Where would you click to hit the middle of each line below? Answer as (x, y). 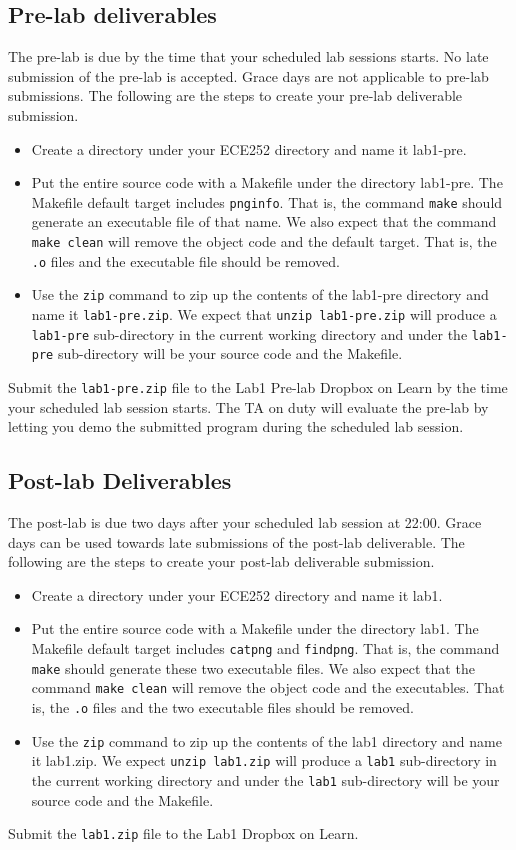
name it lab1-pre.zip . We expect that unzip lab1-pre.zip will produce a (264, 313)
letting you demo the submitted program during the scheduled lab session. (236, 426)
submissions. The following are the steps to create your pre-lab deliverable (235, 95)
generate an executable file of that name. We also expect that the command (264, 221)
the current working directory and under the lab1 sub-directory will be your (265, 779)
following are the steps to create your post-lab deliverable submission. (221, 561)
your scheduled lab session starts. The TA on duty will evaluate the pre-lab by (248, 406)
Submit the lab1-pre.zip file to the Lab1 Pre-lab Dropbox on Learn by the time (258, 386)
